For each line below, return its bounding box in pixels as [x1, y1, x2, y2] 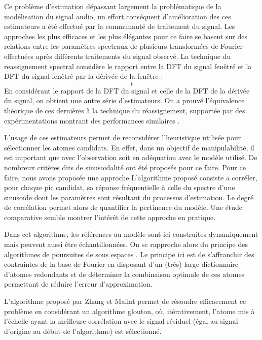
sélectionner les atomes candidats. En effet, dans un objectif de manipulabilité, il [4, 142, 254, 152]
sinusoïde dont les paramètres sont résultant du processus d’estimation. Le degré [4, 192, 254, 202]
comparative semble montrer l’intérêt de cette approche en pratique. [4, 211, 216, 222]
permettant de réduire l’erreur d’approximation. [4, 279, 153, 289]
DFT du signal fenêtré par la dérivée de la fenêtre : [4, 71, 163, 81]
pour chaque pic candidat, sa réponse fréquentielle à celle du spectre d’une [4, 182, 235, 193]
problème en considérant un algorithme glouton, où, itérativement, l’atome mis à [4, 305, 255, 316]
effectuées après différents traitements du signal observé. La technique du [4, 50, 231, 61]
